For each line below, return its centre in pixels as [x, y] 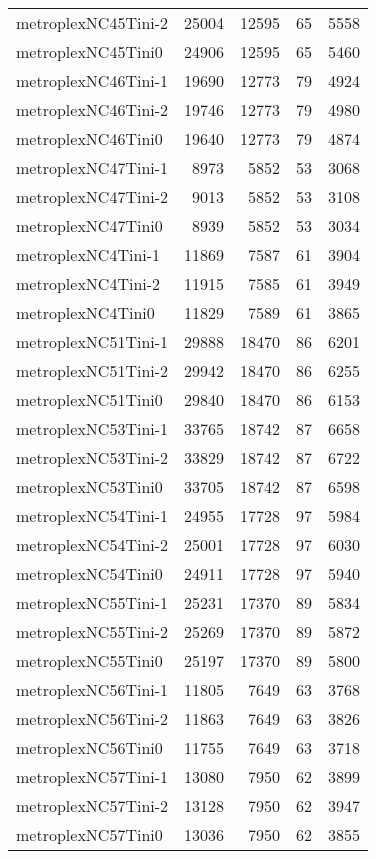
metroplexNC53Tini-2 [92, 457]
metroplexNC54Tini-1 [92, 515]
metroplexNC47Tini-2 [92, 196]
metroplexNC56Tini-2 [92, 718]
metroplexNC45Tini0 [89, 51]
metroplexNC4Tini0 [85, 312]
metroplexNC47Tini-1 [92, 167]
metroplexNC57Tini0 [89, 834]
